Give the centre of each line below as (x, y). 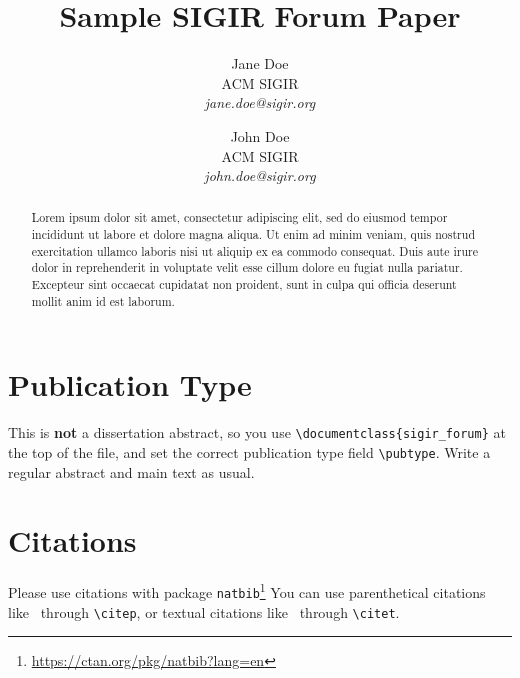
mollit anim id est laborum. (103, 300)
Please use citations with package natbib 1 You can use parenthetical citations (247, 591)
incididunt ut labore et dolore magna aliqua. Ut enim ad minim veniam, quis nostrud (253, 234)
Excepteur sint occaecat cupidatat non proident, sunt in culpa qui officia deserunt (244, 284)
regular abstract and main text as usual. (131, 471)
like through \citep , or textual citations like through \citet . (204, 611)
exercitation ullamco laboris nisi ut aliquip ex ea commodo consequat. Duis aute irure (254, 250)
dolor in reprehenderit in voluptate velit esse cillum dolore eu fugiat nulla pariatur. (247, 267)
